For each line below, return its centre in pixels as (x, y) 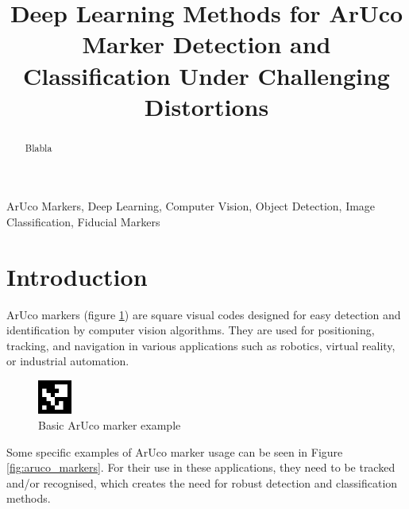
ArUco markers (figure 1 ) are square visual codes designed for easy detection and (204, 314)
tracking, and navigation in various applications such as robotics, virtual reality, (201, 345)
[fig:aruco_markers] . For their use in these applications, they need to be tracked (201, 467)
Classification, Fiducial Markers (83, 221)
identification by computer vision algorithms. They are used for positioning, (191, 330)
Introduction (77, 276)
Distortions (206, 106)
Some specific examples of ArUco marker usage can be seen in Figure (175, 451)
